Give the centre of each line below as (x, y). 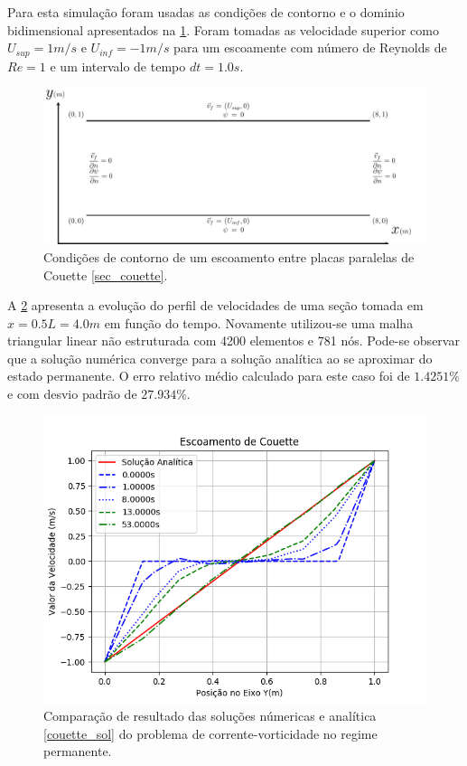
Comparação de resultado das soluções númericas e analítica (210, 716)
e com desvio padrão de (72, 394)
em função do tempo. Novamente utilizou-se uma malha (259, 322)
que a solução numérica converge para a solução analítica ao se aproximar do (220, 358)
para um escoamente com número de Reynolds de (310, 47)
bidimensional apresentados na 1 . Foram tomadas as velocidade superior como (223, 29)
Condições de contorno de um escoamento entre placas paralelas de (229, 256)
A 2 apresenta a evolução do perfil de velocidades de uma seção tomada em (215, 305)
